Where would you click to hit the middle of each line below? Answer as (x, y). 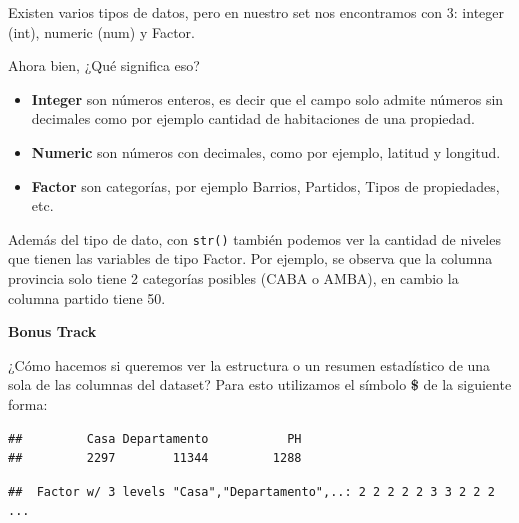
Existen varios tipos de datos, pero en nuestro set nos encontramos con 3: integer (256, 12)
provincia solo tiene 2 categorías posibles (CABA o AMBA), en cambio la (233, 278)
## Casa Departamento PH (155, 438)
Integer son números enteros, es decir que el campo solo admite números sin (267, 98)
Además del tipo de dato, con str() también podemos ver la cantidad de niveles (254, 238)
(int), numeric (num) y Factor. (101, 31)
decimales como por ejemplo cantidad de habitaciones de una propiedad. (253, 118)
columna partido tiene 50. (87, 297)
